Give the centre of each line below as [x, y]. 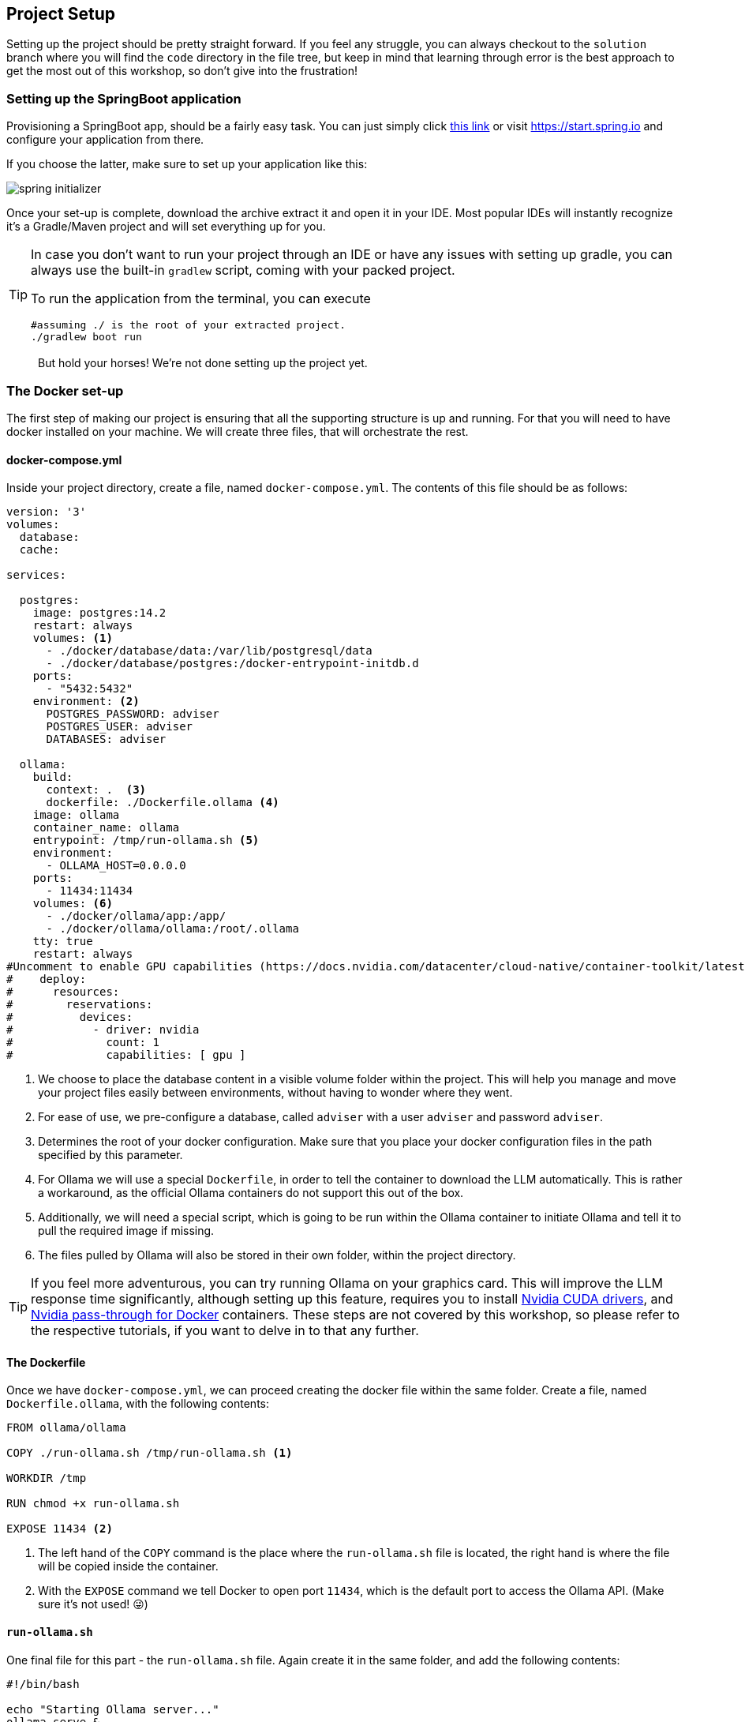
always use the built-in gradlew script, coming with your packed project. [243, 270]
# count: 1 [83, 1043]
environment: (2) [86, 702]
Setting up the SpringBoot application [124, 98]
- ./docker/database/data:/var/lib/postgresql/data [209, 651]
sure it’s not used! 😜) [93, 1604]
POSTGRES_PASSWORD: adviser [133, 714]
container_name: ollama [106, 828]
